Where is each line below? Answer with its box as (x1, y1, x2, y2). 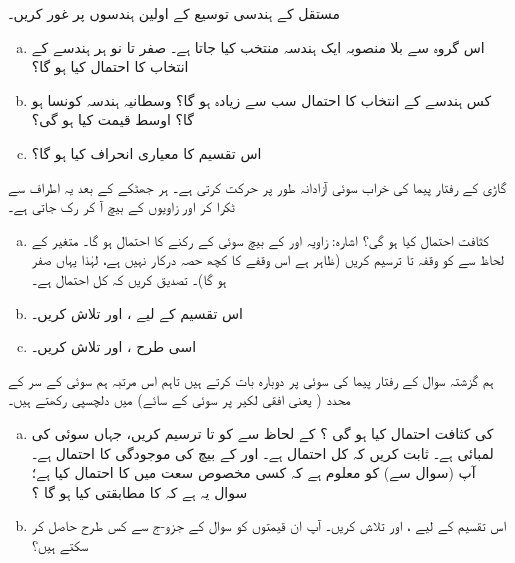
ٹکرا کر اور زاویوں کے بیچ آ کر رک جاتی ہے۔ (8, 196, 235, 217)
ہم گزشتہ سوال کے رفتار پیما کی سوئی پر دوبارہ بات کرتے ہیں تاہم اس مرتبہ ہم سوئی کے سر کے (8, 369, 494, 390)
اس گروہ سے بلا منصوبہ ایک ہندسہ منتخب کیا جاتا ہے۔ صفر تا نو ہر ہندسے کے (31, 36, 485, 57)
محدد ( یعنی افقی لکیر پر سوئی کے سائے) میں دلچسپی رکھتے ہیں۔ (8, 389, 351, 410)
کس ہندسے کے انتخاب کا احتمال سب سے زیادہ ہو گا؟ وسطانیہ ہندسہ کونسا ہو (31, 89, 492, 110)
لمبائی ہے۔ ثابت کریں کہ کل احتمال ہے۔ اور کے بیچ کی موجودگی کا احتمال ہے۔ (31, 442, 494, 463)
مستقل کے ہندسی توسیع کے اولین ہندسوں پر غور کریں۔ (8, 3, 341, 23)
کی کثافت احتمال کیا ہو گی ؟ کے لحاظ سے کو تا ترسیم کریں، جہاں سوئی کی (31, 422, 494, 443)
